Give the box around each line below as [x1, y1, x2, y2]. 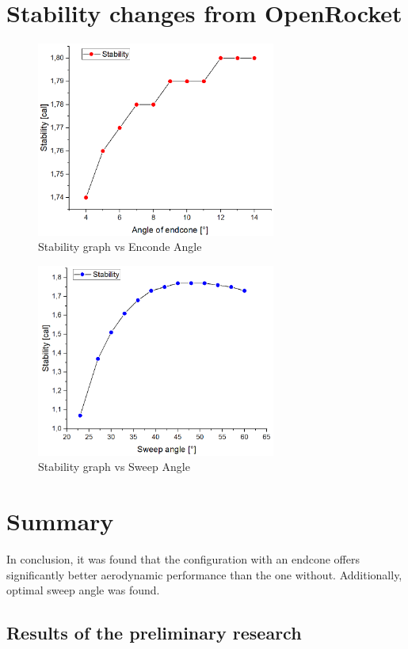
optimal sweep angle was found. [6, 582, 160, 598]
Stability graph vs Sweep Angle [38, 458, 190, 475]
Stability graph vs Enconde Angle [38, 238, 202, 255]
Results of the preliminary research [6, 621, 302, 645]
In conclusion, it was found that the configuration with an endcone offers [6, 551, 360, 567]
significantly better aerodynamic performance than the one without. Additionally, [6, 566, 402, 583]
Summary [6, 505, 114, 537]
